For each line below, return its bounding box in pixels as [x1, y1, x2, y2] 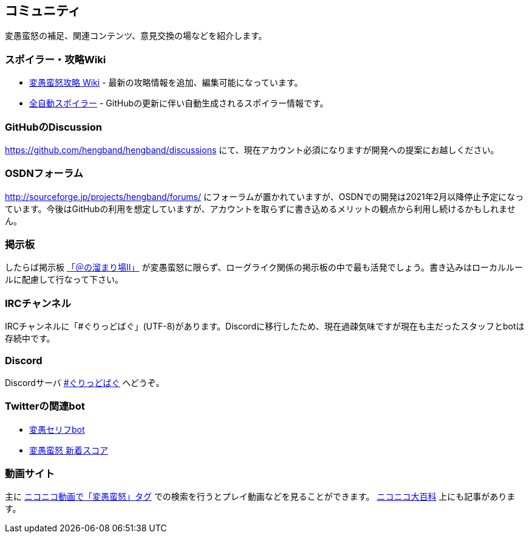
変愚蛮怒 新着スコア [29, 444, 108, 455]
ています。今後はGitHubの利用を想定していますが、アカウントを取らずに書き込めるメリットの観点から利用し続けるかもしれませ [5, 203, 516, 214]
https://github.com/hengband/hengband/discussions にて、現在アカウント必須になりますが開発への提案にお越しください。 [5, 144, 499, 155]
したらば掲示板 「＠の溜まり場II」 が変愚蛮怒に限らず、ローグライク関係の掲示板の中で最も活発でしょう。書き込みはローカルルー [5, 262, 524, 273]
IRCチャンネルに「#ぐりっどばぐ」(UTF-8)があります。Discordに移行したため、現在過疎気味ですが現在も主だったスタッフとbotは [5, 321, 525, 332]
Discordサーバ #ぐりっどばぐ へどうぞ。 [5, 377, 165, 388]
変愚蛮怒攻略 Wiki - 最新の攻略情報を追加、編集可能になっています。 [29, 77, 303, 88]
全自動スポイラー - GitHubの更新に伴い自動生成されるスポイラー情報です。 [29, 98, 329, 109]
